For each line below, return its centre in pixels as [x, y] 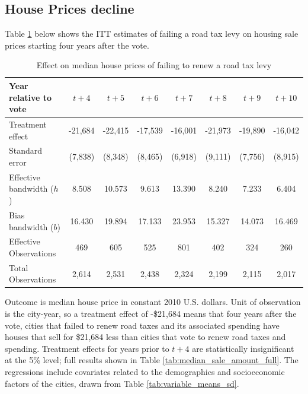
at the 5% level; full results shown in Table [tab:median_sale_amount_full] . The [152, 360]
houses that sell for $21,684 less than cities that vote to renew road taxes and [145, 337]
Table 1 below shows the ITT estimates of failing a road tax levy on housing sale [152, 34]
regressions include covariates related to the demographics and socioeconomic [145, 372]
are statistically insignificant [243, 348]
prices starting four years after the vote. [77, 45]
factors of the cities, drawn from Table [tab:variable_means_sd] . [122, 383]
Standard [26, 150]
